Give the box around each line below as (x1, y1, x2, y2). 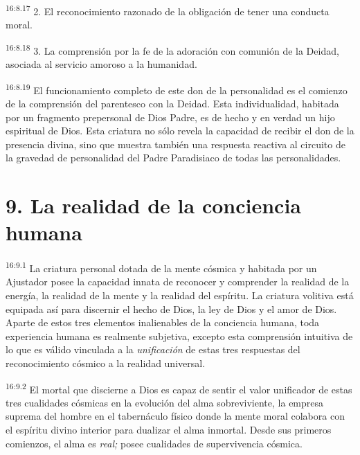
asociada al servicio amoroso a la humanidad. (6, 57, 197, 71)
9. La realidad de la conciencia (6, 191, 301, 220)
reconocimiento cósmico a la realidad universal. (6, 356, 206, 371)
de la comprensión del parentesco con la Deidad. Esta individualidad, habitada (6, 96, 339, 110)
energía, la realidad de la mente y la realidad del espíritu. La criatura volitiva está (6, 288, 354, 303)
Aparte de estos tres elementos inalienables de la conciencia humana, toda (6, 315, 320, 330)
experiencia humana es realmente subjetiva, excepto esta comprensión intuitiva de (6, 328, 353, 343)
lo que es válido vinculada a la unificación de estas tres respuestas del (6, 342, 300, 357)
